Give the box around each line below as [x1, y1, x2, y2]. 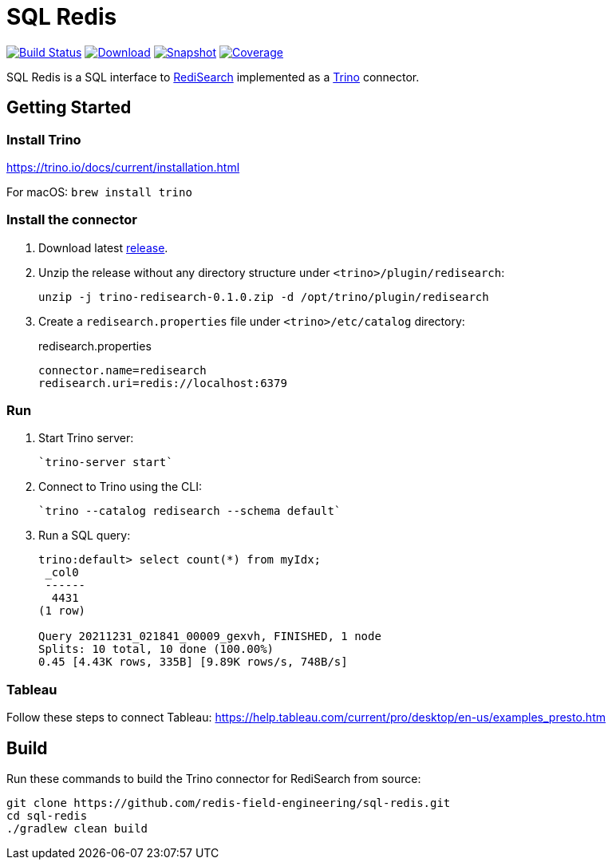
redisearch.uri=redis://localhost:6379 [38, 376, 287, 390]
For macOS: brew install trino [6, 184, 192, 199]
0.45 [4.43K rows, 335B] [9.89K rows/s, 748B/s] [38, 655, 348, 669]
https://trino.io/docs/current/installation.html [6, 160, 240, 174]
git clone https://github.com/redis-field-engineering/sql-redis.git [6, 797, 451, 810]
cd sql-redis [6, 809, 88, 823]
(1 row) [38, 604, 86, 618]
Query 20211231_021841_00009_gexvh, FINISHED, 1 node [38, 630, 381, 643]
